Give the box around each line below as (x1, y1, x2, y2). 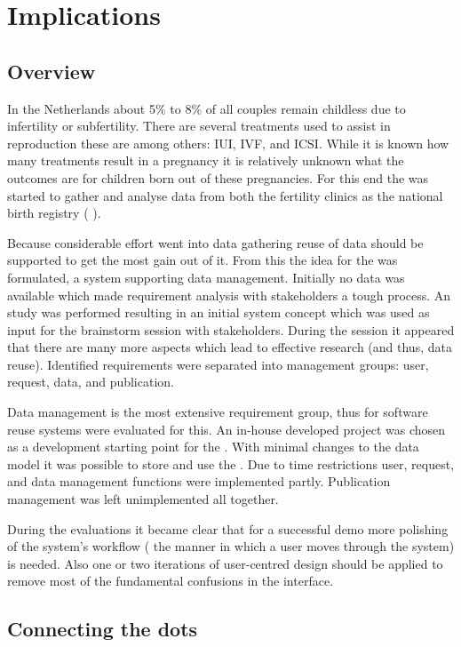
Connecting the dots (7, 615, 198, 643)
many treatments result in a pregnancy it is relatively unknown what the (7, 151, 404, 170)
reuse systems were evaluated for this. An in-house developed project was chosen (7, 419, 446, 438)
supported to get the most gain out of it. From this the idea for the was (7, 251, 398, 269)
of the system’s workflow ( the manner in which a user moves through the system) (7, 537, 455, 555)
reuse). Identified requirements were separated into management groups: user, (7, 355, 429, 373)
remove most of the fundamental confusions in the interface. (7, 571, 334, 590)
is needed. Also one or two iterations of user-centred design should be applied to (7, 554, 443, 572)
